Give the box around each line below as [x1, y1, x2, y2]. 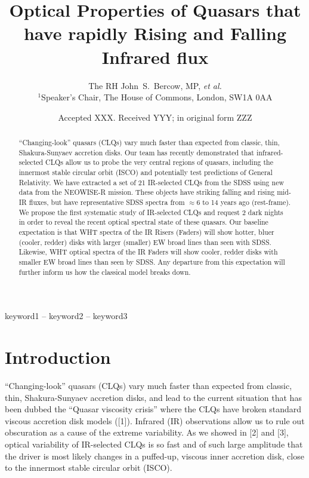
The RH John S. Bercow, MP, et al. [88, 79, 222, 91]
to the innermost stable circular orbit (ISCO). [5, 461, 172, 474]
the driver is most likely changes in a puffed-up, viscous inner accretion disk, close [5, 449, 304, 462]
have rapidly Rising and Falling [23, 21, 287, 45]
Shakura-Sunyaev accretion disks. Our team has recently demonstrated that [18, 147, 254, 157]
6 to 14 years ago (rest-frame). [196, 197, 291, 207]
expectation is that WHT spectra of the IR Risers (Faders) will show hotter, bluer [18, 226, 274, 237]
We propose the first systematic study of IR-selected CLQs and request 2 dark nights [18, 207, 283, 217]
